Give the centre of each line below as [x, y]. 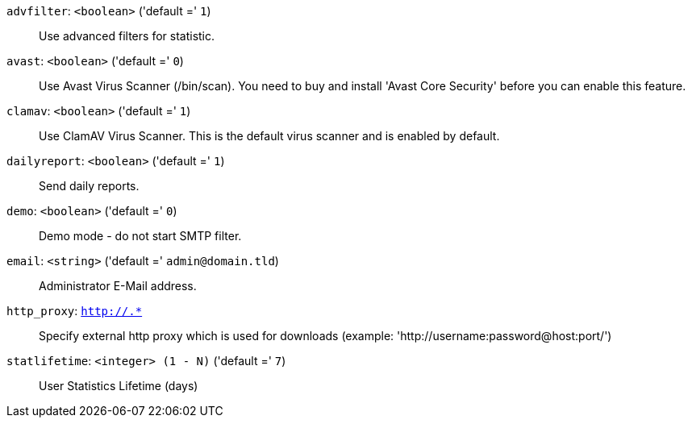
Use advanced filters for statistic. [127, 36]
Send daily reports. [89, 186]
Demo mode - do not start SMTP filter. [140, 236]
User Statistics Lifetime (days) [119, 386]
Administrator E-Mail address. [118, 286]
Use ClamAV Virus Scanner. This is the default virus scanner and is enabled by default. [269, 136]
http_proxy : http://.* [75, 311]
